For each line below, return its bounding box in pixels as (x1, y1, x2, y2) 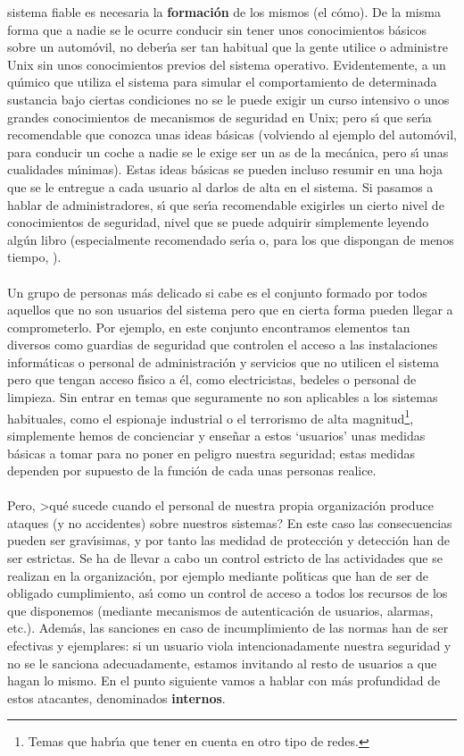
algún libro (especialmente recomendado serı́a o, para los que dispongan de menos (7, 230, 454, 248)
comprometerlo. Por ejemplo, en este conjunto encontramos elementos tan (7, 317, 410, 336)
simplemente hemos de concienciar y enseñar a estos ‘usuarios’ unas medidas (7, 425, 426, 444)
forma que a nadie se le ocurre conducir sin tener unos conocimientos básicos (7, 20, 427, 38)
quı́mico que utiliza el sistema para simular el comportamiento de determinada (7, 72, 437, 91)
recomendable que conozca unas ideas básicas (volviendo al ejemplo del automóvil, (7, 125, 457, 144)
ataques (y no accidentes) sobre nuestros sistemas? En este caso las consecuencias (7, 513, 452, 532)
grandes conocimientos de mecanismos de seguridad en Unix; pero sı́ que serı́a (7, 107, 432, 126)
